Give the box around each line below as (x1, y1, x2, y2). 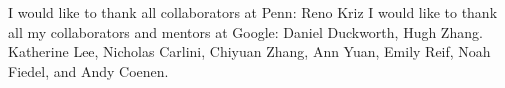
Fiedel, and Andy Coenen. (8, 60, 169, 81)
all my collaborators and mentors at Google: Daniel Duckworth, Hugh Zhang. (8, 21, 483, 42)
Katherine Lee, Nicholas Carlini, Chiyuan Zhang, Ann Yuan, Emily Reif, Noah (8, 41, 491, 62)
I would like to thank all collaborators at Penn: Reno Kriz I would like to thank (8, 2, 498, 22)
